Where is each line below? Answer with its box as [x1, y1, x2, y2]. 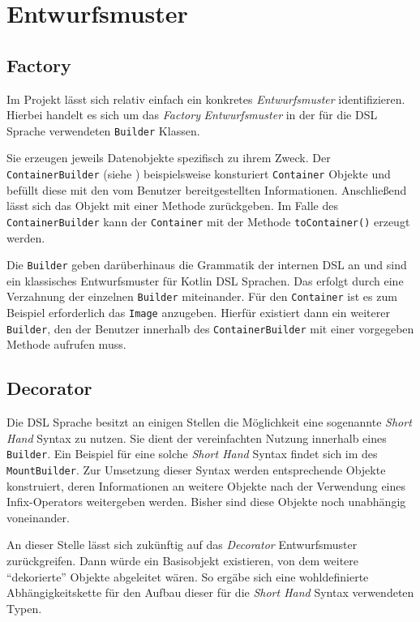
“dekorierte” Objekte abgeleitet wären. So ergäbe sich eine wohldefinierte [6, 568, 369, 585]
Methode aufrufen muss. [6, 336, 126, 353]
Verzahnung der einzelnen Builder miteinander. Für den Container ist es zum [6, 288, 397, 305]
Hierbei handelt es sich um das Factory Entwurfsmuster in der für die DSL [6, 106, 378, 123]
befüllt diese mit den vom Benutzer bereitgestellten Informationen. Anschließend [6, 181, 407, 198]
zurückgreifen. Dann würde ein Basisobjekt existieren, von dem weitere [6, 552, 359, 568]
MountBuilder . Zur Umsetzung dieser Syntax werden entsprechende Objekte [6, 461, 386, 478]
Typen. [6, 599, 42, 616]
